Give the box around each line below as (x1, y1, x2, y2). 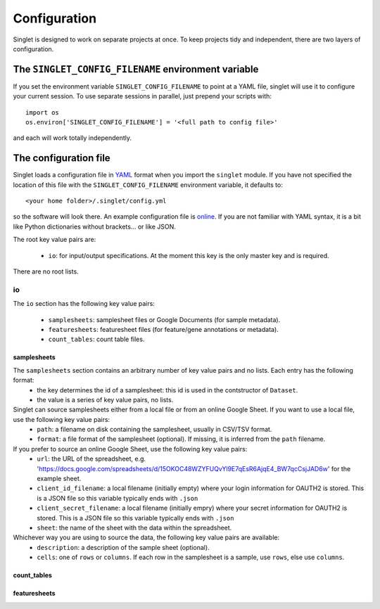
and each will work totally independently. (13, 134, 132, 142)
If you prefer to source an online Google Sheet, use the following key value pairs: (13, 444, 248, 453)
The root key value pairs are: (13, 236, 96, 244)
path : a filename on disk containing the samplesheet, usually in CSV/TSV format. (37, 425, 272, 434)
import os (25, 108, 59, 116)
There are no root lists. (13, 267, 79, 276)
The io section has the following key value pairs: (13, 300, 155, 308)
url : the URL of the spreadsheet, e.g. (37, 454, 146, 463)
